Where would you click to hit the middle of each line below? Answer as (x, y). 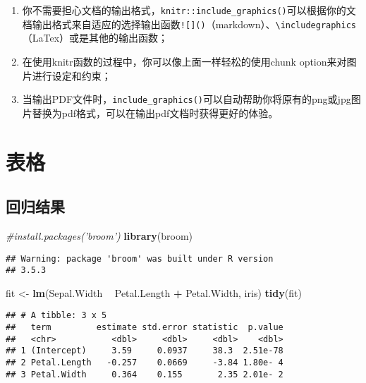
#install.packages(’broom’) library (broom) (99, 235)
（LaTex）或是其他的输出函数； (95, 38)
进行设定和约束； (72, 75)
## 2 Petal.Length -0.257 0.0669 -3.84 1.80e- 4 (145, 363)
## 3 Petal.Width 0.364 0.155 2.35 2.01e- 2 (145, 374)
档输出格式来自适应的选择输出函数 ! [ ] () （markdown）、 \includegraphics (189, 24)
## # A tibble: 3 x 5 (56, 316)
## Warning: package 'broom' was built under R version (140, 259)
